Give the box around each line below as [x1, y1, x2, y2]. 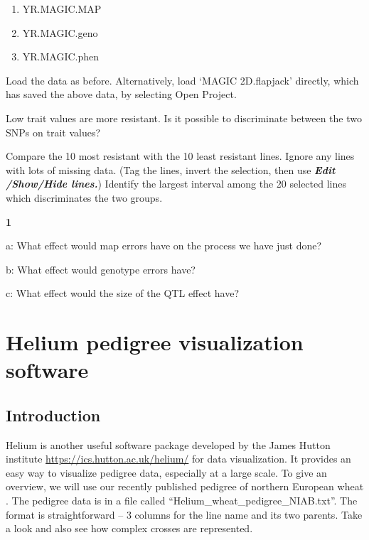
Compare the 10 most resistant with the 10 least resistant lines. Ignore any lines [6, 148, 355, 163]
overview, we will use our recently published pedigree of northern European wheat [6, 479, 364, 494]
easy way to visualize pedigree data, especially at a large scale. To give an [6, 465, 327, 480]
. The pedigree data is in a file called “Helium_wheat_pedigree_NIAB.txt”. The [6, 493, 358, 508]
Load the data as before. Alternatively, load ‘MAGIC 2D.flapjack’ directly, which [6, 72, 359, 87]
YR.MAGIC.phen [22, 49, 100, 64]
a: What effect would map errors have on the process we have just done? [6, 238, 322, 253]
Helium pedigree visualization [6, 328, 304, 357]
